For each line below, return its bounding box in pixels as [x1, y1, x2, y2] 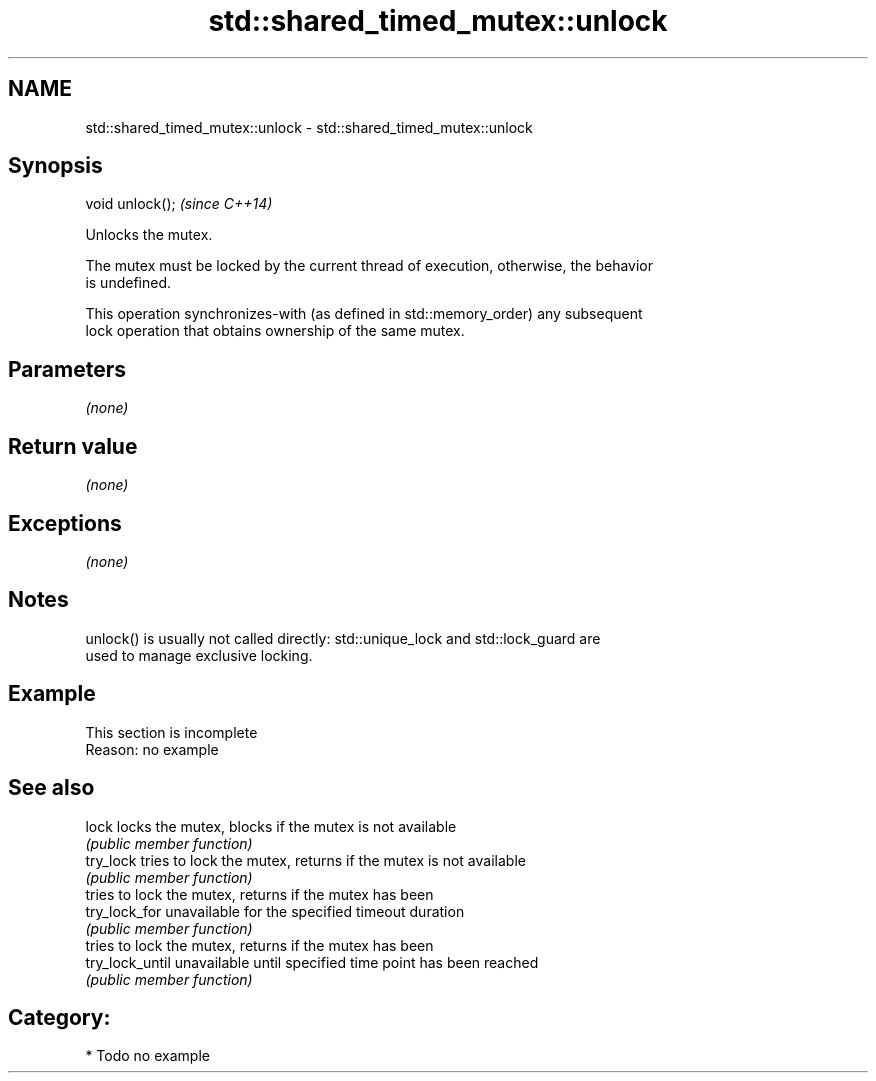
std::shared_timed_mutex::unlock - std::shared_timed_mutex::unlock [85, 118, 533, 136]
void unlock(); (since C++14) [85, 195, 273, 213]
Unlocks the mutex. [85, 226, 213, 244]
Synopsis [8, 153, 103, 179]
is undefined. [85, 274, 172, 292]
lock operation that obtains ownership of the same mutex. [85, 322, 465, 340]
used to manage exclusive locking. [85, 646, 313, 664]
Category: [8, 1004, 111, 1030]
